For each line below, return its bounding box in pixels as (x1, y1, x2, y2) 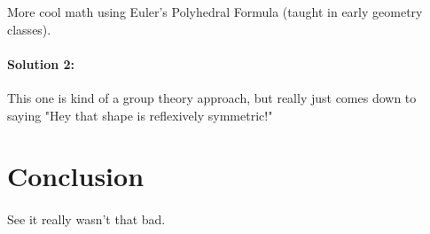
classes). (7, 19, 51, 38)
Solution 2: (7, 54, 75, 73)
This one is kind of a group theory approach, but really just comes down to (7, 88, 417, 106)
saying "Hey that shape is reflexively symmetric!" (7, 105, 273, 124)
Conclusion (7, 158, 145, 194)
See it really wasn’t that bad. (7, 210, 166, 229)
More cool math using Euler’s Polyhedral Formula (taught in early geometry (7, 3, 423, 20)
